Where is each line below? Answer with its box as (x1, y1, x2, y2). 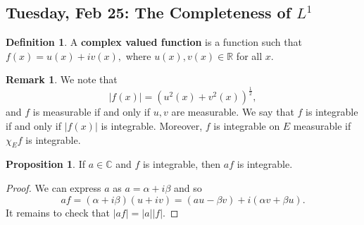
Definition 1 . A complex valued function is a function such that (6, 35, 302, 49)
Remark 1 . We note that (6, 72, 118, 87)
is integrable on (213, 118, 280, 133)
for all (236, 48, 263, 63)
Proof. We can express (6, 180, 101, 195)
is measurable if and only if (32, 104, 151, 119)
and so (173, 180, 202, 195)
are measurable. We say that (171, 104, 294, 119)
